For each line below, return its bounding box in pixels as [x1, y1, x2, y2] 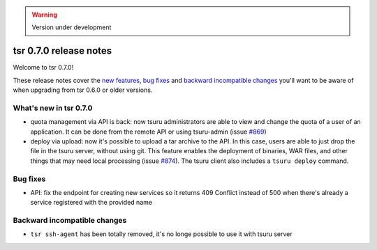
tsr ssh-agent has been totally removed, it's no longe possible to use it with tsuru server [30, 230, 293, 238]
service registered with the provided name [30, 198, 153, 207]
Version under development [31, 23, 112, 31]
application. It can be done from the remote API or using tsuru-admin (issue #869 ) [30, 127, 267, 136]
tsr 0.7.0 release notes [13, 45, 112, 57]
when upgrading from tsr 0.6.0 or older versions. [13, 86, 153, 94]
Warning [31, 10, 57, 19]
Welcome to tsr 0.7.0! [13, 63, 74, 72]
